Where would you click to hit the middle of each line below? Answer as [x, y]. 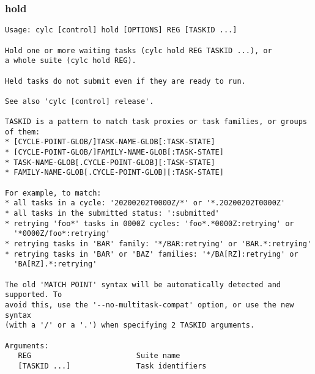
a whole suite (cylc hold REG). [71, 61]
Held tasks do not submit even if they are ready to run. [125, 81]
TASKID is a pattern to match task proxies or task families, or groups [156, 122]
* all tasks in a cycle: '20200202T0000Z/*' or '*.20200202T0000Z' [145, 203]
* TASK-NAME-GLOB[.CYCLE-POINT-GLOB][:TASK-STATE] [110, 162]
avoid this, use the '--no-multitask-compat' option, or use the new [150, 305]
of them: [23, 132]
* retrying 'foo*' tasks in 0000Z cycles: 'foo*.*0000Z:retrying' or [150, 223]
